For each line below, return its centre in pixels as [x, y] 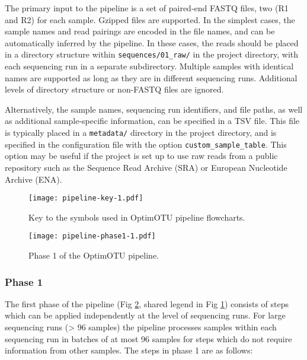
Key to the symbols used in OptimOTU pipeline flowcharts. [137, 217]
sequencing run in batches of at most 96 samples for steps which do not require [148, 338]
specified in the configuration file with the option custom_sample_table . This [146, 144]
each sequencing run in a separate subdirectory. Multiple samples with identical [149, 66]
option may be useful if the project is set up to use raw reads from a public [141, 156]
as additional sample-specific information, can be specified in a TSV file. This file [152, 121]
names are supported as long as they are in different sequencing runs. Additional [151, 77]
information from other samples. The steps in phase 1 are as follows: [129, 350]
